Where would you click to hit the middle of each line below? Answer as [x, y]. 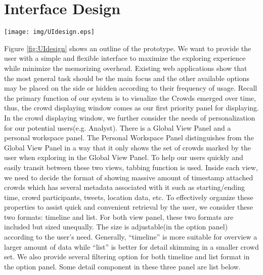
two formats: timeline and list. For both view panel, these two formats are [119, 217]
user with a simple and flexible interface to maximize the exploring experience [125, 58]
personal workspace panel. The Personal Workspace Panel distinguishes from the [129, 137]
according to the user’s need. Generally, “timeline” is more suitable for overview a [131, 237]
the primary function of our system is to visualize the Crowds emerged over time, [130, 97]
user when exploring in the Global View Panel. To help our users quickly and [124, 157]
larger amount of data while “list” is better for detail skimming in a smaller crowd [131, 246]
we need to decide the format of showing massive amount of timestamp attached [129, 177]
